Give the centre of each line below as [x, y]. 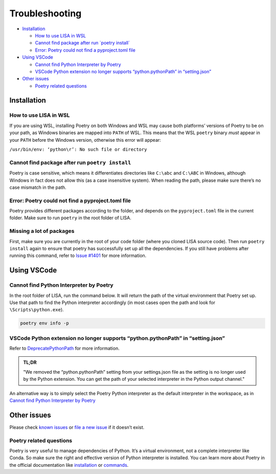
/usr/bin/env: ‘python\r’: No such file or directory [78, 149]
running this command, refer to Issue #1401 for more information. [78, 255]
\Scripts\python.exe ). [37, 310]
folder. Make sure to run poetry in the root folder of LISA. [70, 218]
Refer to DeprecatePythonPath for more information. [64, 349]
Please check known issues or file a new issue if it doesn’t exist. [77, 427]
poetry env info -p [44, 323]
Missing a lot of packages [42, 231]
